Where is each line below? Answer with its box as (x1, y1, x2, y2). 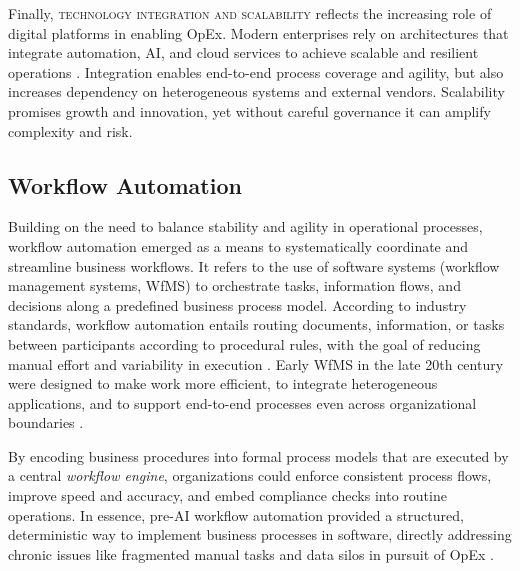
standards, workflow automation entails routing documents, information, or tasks (8, 314, 505, 335)
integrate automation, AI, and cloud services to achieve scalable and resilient (8, 42, 479, 63)
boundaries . (8, 412, 84, 433)
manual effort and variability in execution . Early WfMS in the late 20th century (8, 353, 504, 374)
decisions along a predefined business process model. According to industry (8, 294, 467, 315)
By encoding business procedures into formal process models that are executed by (8, 445, 509, 466)
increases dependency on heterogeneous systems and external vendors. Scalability (8, 81, 505, 102)
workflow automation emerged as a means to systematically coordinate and (8, 235, 469, 256)
